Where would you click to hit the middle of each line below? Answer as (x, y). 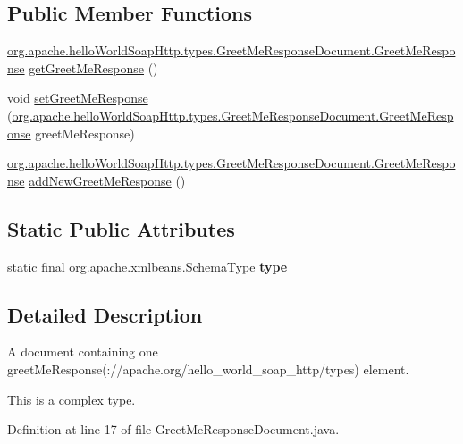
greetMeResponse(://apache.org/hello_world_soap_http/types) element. (208, 369)
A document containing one (83, 352)
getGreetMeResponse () (93, 67)
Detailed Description (105, 314)
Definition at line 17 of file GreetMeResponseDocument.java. (173, 429)
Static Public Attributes (121, 228)
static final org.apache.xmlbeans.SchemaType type (147, 266)
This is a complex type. (72, 399)
